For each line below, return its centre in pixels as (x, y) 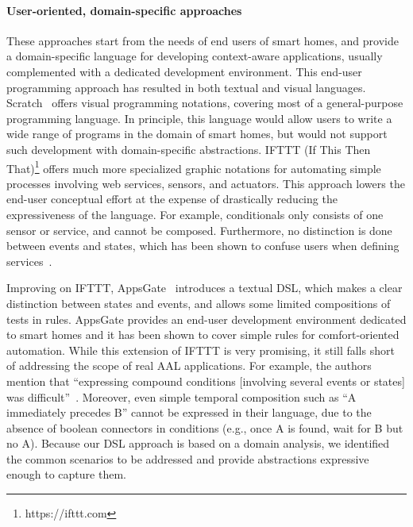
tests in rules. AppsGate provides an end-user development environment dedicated (206, 319)
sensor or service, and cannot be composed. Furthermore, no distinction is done (199, 230)
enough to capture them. (66, 474)
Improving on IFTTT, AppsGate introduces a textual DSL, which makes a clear (205, 288)
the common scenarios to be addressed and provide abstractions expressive (188, 458)
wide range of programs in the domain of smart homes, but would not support (197, 134)
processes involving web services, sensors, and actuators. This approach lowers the (206, 183)
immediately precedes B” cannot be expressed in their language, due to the (189, 412)
